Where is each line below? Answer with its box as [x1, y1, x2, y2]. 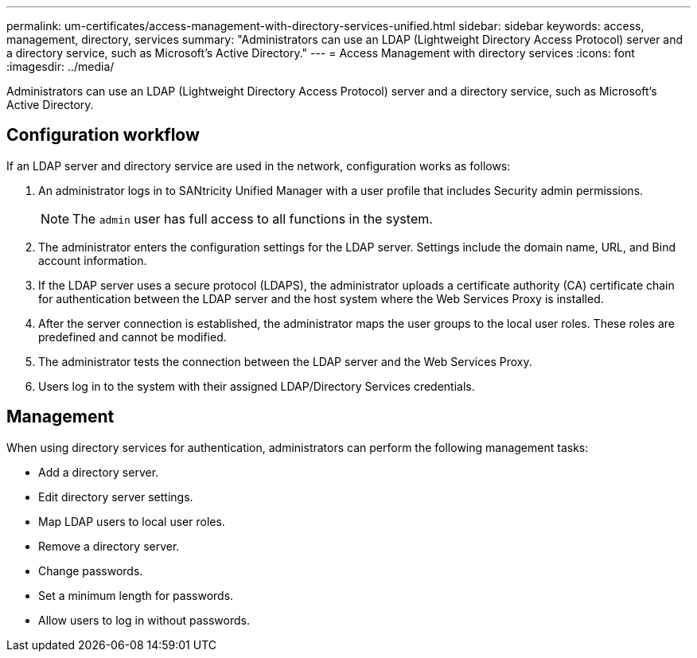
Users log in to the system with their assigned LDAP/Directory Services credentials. [38, 379, 475, 393]
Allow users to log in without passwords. [38, 613, 250, 627]
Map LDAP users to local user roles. [38, 514, 225, 528]
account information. [38, 253, 147, 267]
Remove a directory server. [38, 539, 180, 553]
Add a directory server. [38, 465, 159, 479]
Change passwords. [38, 563, 143, 578]
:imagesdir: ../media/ [6, 60, 115, 73]
